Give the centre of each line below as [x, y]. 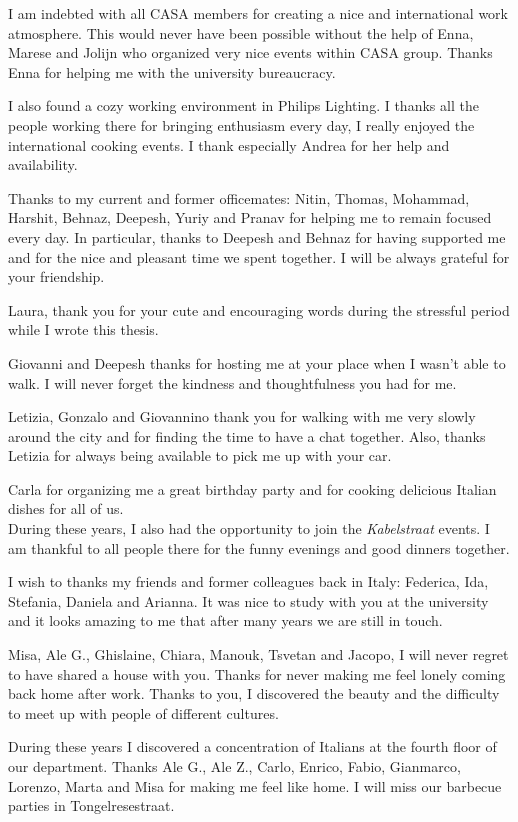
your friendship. [56, 276]
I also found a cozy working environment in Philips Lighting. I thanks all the [243, 105]
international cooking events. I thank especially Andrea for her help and [229, 144]
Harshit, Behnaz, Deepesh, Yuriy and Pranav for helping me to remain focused [250, 217]
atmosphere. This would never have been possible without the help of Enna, [241, 32]
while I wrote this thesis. [83, 329]
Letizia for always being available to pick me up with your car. [200, 455]
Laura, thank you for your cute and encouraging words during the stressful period [259, 309]
